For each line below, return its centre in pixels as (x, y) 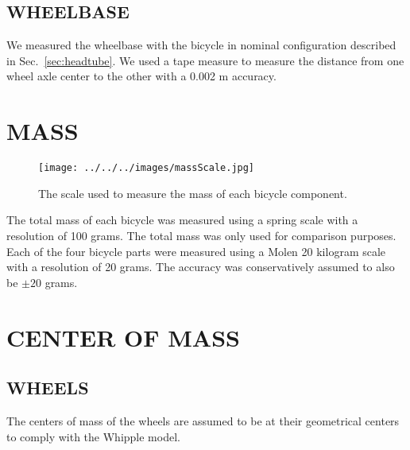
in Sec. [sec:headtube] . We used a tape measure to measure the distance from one (205, 60)
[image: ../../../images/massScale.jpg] (147, 168)
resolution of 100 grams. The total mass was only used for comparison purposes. (201, 235)
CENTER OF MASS (123, 337)
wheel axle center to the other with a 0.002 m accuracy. (141, 76)
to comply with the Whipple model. (93, 436)
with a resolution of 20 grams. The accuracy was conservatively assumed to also (201, 267)
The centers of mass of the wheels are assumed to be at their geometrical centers (203, 420)
